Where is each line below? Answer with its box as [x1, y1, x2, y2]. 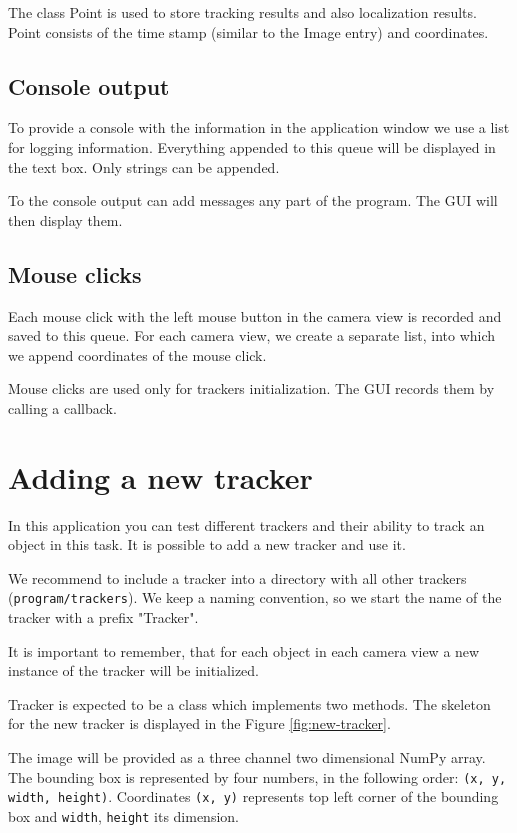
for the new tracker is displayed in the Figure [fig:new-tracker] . [8, 713, 391, 734]
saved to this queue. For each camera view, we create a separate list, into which [8, 325, 496, 346]
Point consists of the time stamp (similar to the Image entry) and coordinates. [8, 21, 489, 42]
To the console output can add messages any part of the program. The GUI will [8, 190, 498, 211]
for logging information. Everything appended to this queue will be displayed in [8, 136, 496, 157]
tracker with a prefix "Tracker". [8, 607, 199, 628]
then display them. [8, 209, 123, 230]
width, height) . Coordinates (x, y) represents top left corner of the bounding [8, 786, 499, 807]
